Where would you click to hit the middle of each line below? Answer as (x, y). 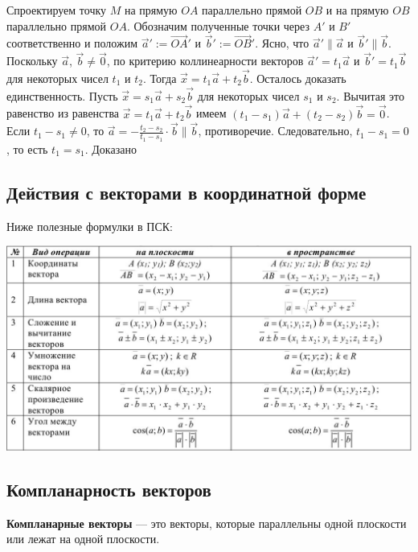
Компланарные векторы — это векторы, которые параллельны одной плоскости (207, 523)
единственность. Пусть (62, 95)
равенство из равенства (63, 113)
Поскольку (32, 61)
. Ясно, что (282, 43)
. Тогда (160, 78)
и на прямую (357, 10)
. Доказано (111, 148)
